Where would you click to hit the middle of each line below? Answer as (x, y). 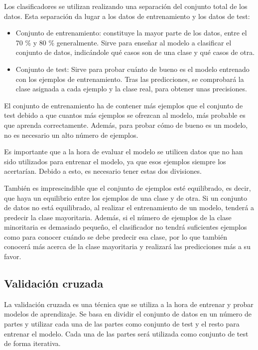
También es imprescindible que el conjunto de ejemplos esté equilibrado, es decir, (128, 187)
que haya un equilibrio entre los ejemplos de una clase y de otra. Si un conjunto (126, 197)
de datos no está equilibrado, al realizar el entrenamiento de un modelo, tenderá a (129, 207)
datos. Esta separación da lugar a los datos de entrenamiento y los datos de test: (127, 16)
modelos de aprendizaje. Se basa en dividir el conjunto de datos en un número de (128, 314)
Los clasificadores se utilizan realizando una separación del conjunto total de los (126, 6)
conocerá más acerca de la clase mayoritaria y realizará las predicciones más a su (127, 246)
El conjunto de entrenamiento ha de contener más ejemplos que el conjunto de (124, 105)
